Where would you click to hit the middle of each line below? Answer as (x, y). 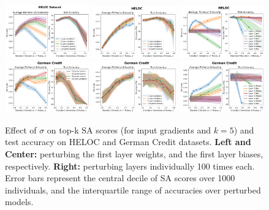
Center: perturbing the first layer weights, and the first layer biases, (134, 154)
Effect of (21, 129)
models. (19, 202)
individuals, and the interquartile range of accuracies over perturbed (133, 189)
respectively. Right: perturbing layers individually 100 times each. (130, 166)
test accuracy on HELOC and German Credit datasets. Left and (128, 142)
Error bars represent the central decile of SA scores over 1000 (120, 178)
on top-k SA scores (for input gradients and (129, 129)
